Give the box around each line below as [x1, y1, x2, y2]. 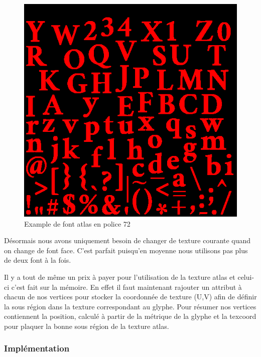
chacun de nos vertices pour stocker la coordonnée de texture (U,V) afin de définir [4, 291, 257, 302]
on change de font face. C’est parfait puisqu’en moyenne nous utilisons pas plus [4, 245, 248, 255]
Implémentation [4, 342, 70, 354]
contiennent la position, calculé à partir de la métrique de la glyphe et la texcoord [4, 311, 256, 321]
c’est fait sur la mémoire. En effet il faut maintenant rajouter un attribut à [11, 281, 242, 292]
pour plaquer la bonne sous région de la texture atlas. [4, 320, 169, 331]
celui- [237, 271, 254, 282]
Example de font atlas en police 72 [24, 218, 130, 229]
